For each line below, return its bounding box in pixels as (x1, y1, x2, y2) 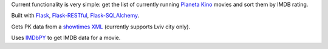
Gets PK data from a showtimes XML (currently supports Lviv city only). (11, 23, 191, 30)
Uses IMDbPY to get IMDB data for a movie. (11, 34, 121, 42)
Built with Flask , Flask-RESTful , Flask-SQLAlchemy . (11, 12, 140, 19)
